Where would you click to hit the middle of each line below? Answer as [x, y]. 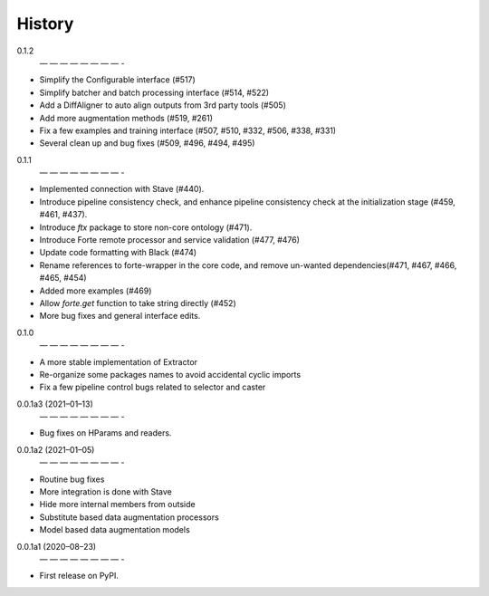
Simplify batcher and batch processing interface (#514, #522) [154, 92]
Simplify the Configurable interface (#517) [118, 80]
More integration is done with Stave [105, 492]
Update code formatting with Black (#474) [118, 253]
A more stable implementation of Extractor [119, 361]
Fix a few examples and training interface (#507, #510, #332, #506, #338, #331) [188, 130]
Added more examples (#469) [96, 291]
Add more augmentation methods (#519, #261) [126, 118]
